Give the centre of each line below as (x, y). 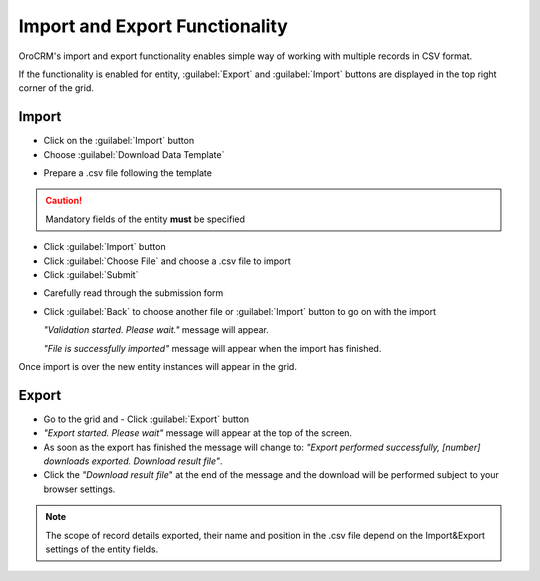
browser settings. (79, 489)
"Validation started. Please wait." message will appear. (156, 330)
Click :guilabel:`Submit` (91, 274)
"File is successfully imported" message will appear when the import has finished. (212, 348)
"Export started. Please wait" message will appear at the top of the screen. (198, 433)
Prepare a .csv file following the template (127, 173)
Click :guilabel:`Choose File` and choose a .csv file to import (167, 261)
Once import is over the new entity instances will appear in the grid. (157, 366)
